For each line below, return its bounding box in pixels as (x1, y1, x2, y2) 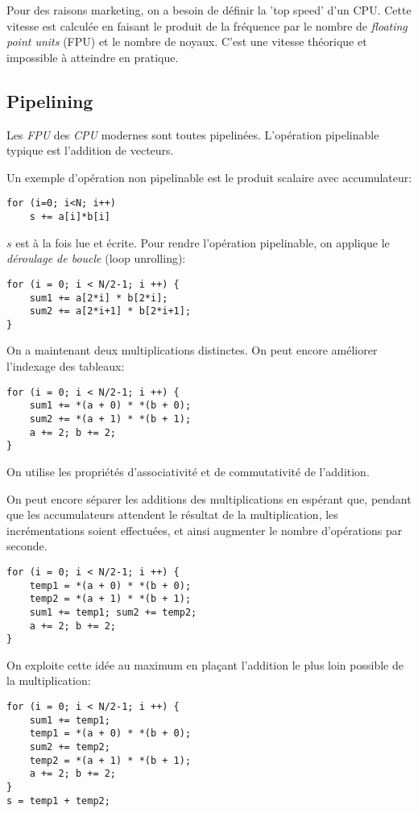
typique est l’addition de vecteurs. (6, 142, 174, 159)
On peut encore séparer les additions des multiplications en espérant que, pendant (6, 490, 412, 507)
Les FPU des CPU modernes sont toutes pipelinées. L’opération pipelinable (6, 126, 379, 143)
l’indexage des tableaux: (6, 358, 125, 375)
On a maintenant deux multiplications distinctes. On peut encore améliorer (6, 342, 378, 359)
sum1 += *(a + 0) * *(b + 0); (29, 400, 192, 412)
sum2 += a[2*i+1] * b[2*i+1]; (29, 305, 192, 317)
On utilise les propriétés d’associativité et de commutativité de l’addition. (6, 462, 370, 479)
